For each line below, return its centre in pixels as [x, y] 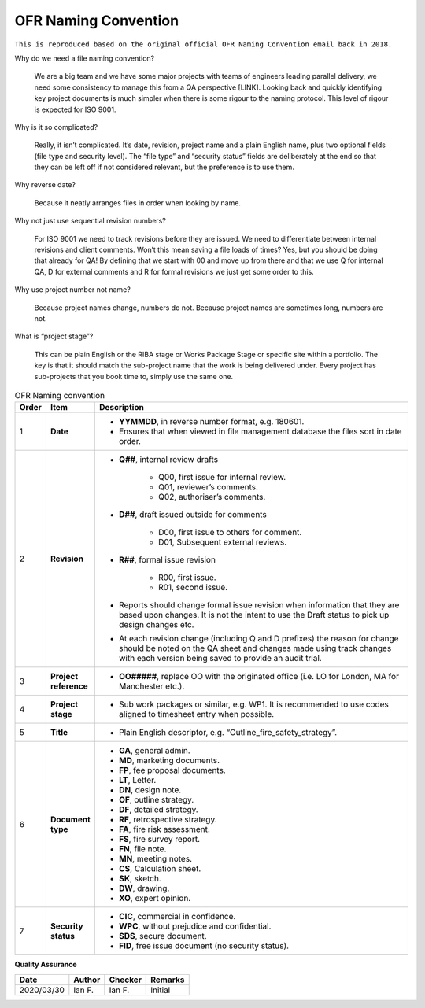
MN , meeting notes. [155, 859]
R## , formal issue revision [167, 560]
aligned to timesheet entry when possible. [196, 714]
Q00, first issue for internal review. [222, 478]
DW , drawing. [144, 888]
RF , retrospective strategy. [168, 820]
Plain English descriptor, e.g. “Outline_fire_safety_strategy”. [228, 733]
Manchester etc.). [152, 686]
